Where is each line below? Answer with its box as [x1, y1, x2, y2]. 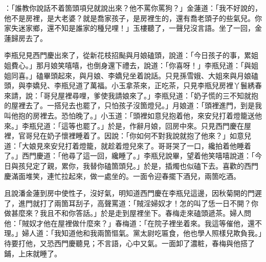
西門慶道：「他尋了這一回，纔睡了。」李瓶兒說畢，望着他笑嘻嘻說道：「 [21, 150, 255, 161]
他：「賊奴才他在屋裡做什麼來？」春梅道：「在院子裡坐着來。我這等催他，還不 [4, 217, 262, 228]
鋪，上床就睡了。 [4, 248, 61, 258]
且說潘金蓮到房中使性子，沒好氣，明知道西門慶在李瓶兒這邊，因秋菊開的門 [4, 188, 255, 198]
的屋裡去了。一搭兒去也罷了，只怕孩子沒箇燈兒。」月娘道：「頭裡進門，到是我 [4, 100, 262, 111]
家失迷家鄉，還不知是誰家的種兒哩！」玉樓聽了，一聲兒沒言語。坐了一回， [4, 23, 255, 33]
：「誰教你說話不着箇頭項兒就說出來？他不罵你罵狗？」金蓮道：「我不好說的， [4, 3, 262, 13]
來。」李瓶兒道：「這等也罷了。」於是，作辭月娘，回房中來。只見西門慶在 [4, 120, 244, 131]
